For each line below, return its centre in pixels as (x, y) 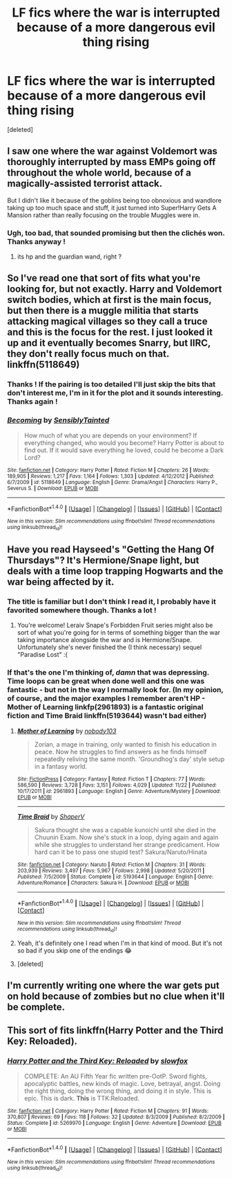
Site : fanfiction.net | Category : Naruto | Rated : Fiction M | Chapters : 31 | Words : (112, 864)
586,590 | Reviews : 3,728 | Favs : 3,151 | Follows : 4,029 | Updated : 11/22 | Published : (117, 785)
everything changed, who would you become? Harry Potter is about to (124, 442)
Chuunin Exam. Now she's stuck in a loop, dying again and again (126, 837)
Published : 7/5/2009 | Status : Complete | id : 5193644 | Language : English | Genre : (115, 877)
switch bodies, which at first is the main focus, (109, 300)
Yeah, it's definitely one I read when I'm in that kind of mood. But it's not (119, 943)
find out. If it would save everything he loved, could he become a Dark (124, 450)
